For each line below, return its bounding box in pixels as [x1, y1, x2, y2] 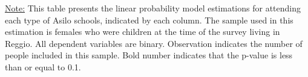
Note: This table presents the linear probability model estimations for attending [5, 2, 301, 14]
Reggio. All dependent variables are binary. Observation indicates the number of [5, 37, 303, 49]
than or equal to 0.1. [5, 60, 81, 73]
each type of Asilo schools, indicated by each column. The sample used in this [5, 13, 293, 26]
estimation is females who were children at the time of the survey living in [5, 25, 280, 38]
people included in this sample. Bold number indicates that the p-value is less [5, 49, 293, 61]
